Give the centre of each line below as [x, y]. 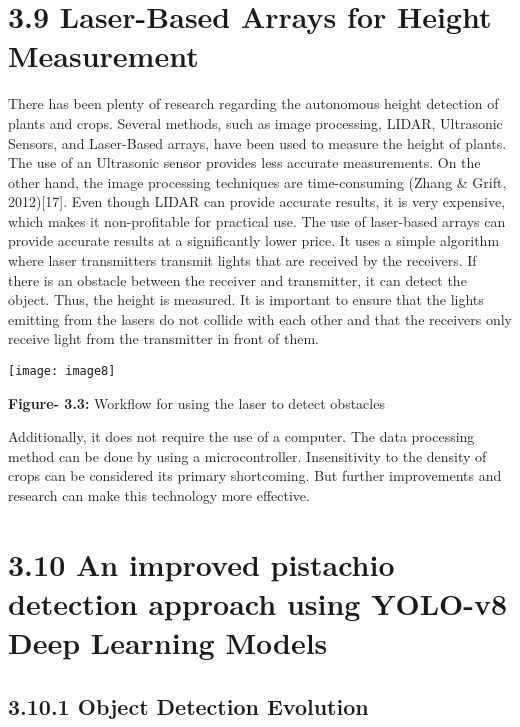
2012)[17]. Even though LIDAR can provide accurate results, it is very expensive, [257, 201]
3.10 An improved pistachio [201, 563]
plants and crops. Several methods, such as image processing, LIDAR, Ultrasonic [255, 122]
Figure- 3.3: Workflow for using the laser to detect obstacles [196, 402]
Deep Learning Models [168, 642]
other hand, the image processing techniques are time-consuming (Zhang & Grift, [257, 181]
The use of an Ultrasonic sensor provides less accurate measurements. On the [244, 162]
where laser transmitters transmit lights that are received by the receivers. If [242, 260]
